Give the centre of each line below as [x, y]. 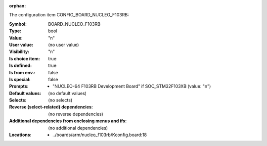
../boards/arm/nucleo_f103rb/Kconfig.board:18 [100, 135]
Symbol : [18, 24]
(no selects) [60, 100]
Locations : [20, 135]
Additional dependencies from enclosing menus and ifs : [68, 121]
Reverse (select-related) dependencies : [51, 107]
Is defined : [21, 66]
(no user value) [64, 45]
